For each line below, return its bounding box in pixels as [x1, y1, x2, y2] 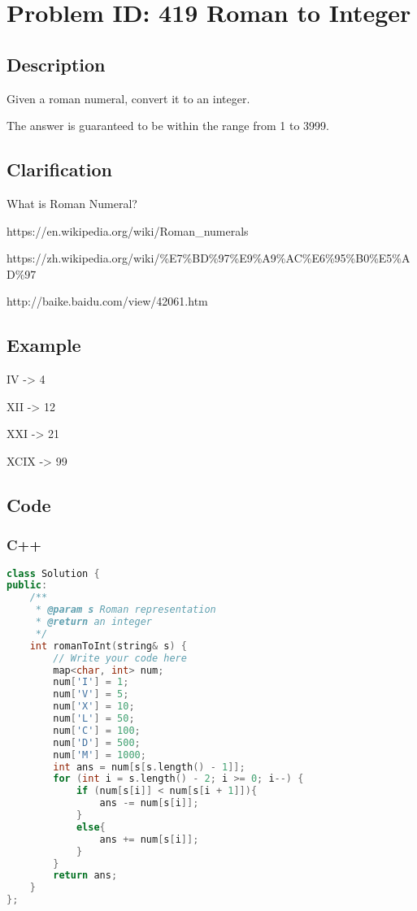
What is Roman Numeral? [7, 194, 137, 211]
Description [7, 51, 106, 76]
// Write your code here [53, 652, 187, 664]
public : [7, 579, 48, 592]
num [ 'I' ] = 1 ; [53, 676, 129, 688]
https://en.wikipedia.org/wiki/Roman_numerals [7, 222, 249, 239]
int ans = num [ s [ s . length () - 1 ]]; [53, 761, 245, 773]
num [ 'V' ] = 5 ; [53, 688, 129, 701]
